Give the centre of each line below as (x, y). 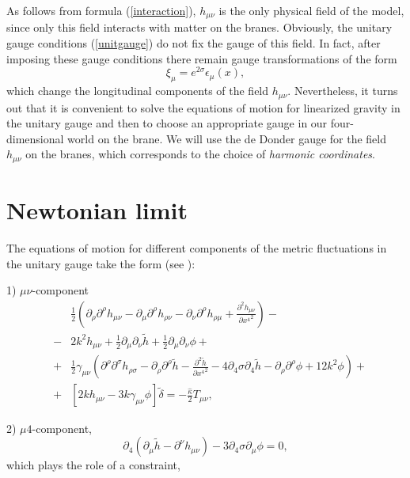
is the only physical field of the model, (311, 10)
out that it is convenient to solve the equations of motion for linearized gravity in (203, 107)
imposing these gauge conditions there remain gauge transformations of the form (202, 58)
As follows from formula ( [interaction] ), (101, 10)
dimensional (35, 138)
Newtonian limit (97, 209)
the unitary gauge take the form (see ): (101, 263)
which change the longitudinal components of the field (138, 91)
